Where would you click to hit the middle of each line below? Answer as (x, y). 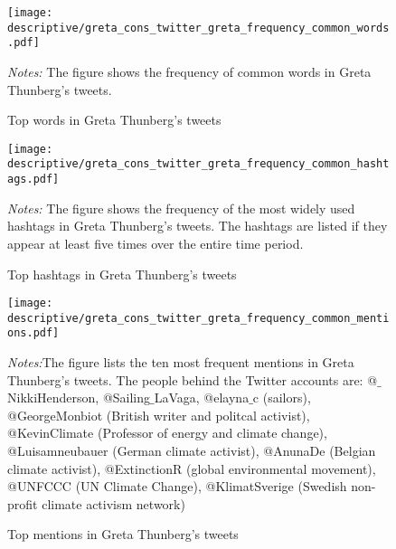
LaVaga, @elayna (202, 398)
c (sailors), (282, 398)
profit (23, 503)
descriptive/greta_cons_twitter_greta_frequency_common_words (198, 28)
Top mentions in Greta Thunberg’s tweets (123, 534)
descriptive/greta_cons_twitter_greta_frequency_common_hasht (198, 164)
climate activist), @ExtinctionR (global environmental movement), (192, 468)
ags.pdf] (33, 180)
